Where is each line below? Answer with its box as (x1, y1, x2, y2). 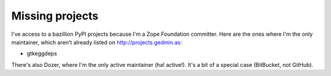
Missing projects (11, 9, 99, 22)
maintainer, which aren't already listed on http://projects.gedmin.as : (11, 38, 182, 46)
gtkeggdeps (26, 50, 58, 57)
